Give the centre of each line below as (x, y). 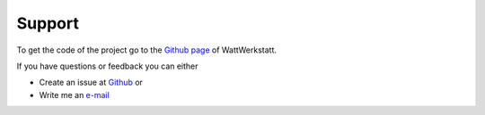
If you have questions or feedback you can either (107, 66)
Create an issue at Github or (91, 82)
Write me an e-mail (74, 94)
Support (48, 23)
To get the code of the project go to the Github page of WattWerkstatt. (147, 50)
